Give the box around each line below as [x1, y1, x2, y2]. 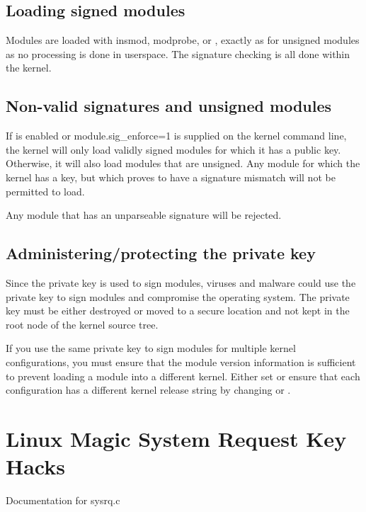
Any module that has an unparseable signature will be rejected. [6, 207, 282, 222]
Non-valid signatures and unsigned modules [6, 95, 332, 117]
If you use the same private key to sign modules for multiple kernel [6, 341, 296, 355]
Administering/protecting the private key [6, 242, 316, 264]
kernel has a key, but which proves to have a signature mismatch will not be [6, 169, 336, 184]
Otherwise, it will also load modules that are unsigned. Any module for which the [6, 156, 360, 171]
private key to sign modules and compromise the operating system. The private [6, 289, 350, 304]
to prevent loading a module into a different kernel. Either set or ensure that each [6, 368, 360, 383]
